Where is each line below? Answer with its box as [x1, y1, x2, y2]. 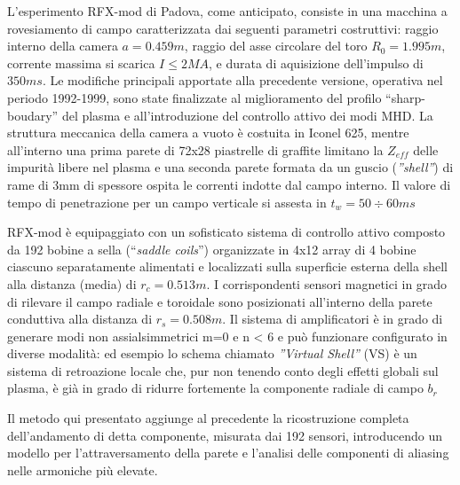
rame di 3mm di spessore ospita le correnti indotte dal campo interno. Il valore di [7, 175, 451, 193]
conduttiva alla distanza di [7, 309, 153, 328]
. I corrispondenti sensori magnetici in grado [206, 274, 448, 293]
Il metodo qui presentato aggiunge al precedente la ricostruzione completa [7, 409, 409, 427]
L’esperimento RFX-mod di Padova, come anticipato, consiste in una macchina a [7, 2, 448, 20]
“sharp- [385, 88, 425, 106]
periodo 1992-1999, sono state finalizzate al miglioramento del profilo [7, 88, 382, 106]
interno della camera [7, 36, 118, 55]
